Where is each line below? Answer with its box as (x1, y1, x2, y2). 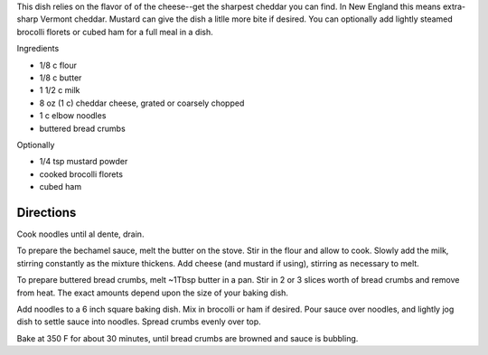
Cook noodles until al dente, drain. (16, 229, 145, 239)
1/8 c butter (39, 72, 82, 83)
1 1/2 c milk (39, 85, 80, 96)
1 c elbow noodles (39, 110, 107, 121)
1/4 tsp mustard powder (39, 156, 128, 167)
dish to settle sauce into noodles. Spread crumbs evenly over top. (16, 316, 261, 327)
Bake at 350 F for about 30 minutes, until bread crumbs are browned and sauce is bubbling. (16, 332, 359, 343)
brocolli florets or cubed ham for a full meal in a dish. (16, 26, 214, 37)
